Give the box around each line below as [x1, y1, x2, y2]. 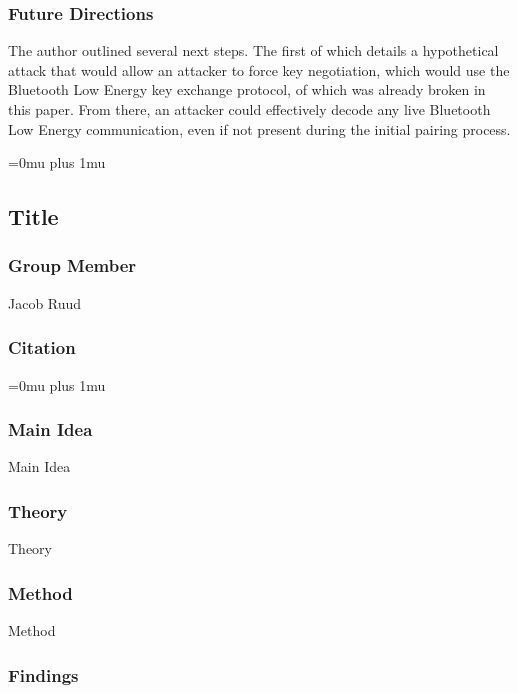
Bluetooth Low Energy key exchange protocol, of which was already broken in [8, 79, 486, 100]
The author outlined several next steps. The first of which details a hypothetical [8, 40, 499, 61]
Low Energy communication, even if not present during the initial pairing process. [8, 118, 511, 139]
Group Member [8, 253, 137, 278]
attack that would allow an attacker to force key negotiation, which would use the [8, 59, 510, 80]
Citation [8, 335, 76, 360]
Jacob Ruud [8, 292, 82, 313]
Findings [8, 662, 79, 687]
